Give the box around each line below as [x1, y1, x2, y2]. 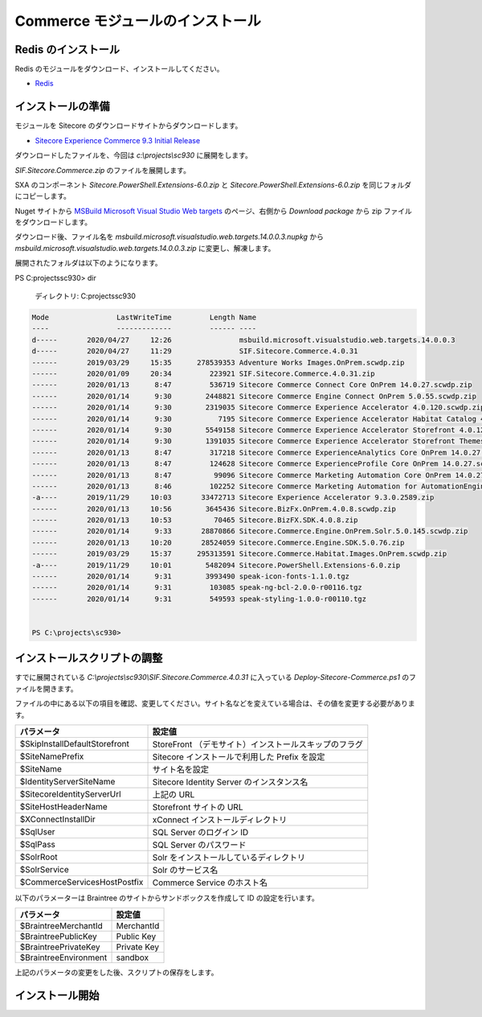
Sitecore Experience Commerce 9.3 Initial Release [35, 135, 201, 145]
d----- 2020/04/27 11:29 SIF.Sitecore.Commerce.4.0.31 [31, 347, 358, 356]
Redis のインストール [14, 43, 120, 56]
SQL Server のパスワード [152, 839, 247, 850]
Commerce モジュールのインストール [14, 12, 261, 30]
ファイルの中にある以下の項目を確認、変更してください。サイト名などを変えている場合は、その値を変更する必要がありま [14, 698, 415, 708]
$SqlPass [19, 839, 56, 850]
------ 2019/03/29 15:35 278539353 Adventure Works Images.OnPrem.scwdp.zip [31, 358, 405, 367]
